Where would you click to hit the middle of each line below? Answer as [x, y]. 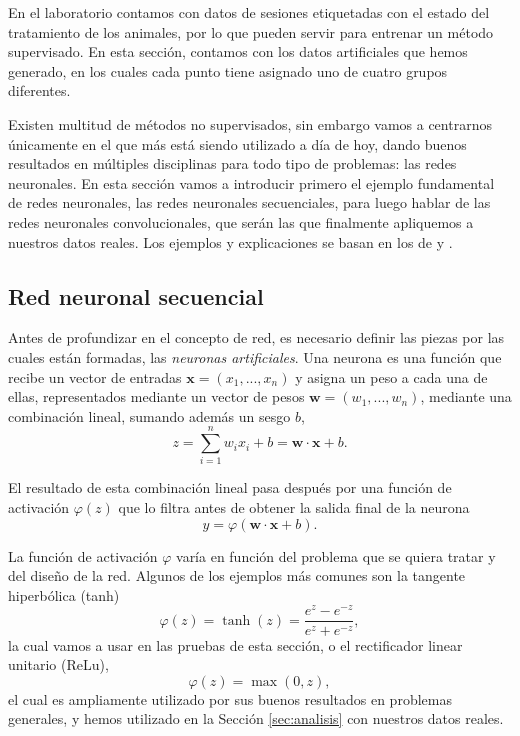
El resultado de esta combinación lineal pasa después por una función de [230, 487]
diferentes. [39, 90]
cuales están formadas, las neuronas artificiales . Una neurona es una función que [255, 356]
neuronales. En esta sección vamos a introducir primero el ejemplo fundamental [251, 182]
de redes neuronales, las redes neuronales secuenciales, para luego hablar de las [249, 202]
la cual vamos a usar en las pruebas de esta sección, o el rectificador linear [235, 644]
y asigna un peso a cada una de [391, 376]
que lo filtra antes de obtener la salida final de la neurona [294, 507]
